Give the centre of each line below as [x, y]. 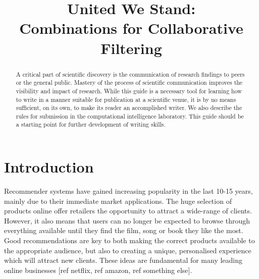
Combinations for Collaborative [131, 28]
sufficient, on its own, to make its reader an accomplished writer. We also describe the [129, 108]
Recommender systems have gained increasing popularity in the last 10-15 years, [128, 191]
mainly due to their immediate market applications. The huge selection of [118, 201]
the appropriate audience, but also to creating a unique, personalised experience [128, 250]
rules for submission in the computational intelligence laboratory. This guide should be [130, 116]
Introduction [49, 167]
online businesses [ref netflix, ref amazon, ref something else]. [98, 270]
